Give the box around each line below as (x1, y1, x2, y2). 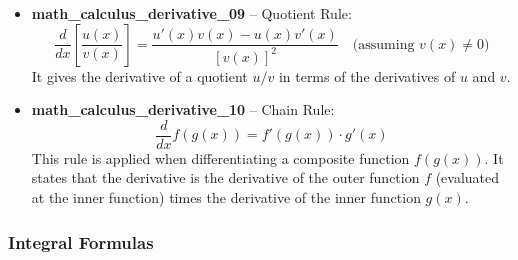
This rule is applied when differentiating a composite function (31, 147, 410, 168)
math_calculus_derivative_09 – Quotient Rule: (31, 3, 352, 23)
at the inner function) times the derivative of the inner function (31, 187, 421, 208)
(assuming (352, 37, 415, 52)
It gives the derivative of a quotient (31, 65, 248, 86)
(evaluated (435, 167, 500, 188)
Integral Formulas (8, 229, 154, 254)
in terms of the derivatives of (278, 65, 456, 86)
